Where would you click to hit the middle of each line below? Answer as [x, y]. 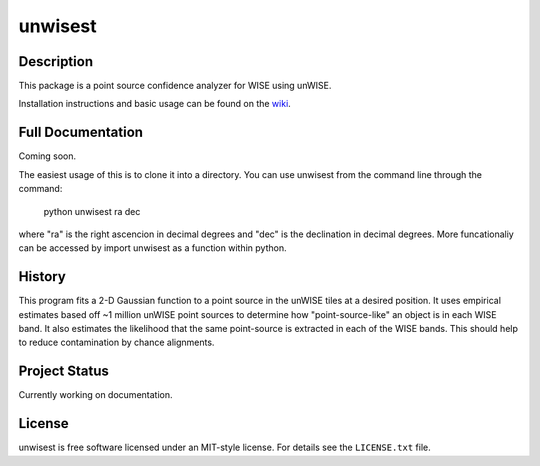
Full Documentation [81, 132]
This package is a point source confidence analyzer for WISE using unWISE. [175, 86]
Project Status [64, 371]
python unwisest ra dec [92, 211]
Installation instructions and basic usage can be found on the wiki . [155, 104]
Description [56, 61]
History [42, 276]
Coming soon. [47, 156]
